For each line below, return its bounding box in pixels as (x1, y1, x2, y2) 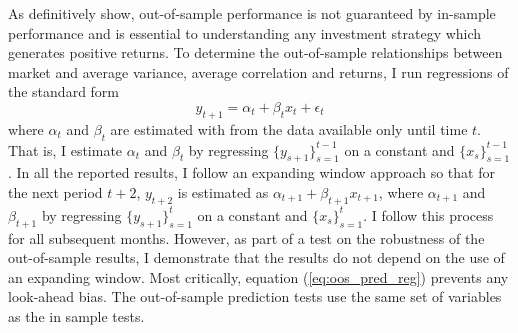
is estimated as (177, 181, 269, 202)
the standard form (8, 81, 120, 102)
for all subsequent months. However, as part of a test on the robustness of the (8, 227, 485, 248)
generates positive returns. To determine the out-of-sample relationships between (8, 42, 503, 63)
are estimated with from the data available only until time (110, 118, 468, 139)
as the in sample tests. (8, 305, 145, 326)
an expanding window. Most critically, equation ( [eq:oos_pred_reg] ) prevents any (8, 266, 509, 287)
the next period (8, 181, 103, 202)
